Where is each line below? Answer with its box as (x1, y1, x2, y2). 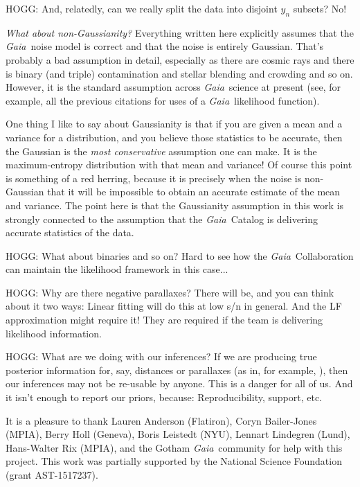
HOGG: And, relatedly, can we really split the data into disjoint (6, 1, 278, 15)
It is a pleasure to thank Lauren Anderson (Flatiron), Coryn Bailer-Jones (6, 413, 317, 427)
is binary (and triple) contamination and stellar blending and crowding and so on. (6, 66, 353, 80)
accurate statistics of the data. (6, 225, 134, 240)
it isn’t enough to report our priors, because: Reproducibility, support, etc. (6, 390, 323, 405)
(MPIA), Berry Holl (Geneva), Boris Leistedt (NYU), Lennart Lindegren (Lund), (6, 427, 350, 441)
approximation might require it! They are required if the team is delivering (6, 312, 323, 327)
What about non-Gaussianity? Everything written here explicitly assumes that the (6, 25, 354, 39)
